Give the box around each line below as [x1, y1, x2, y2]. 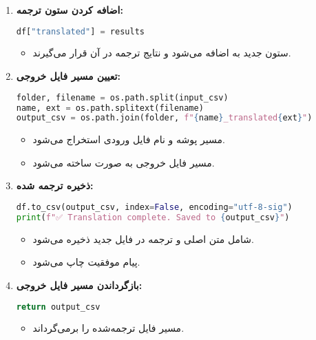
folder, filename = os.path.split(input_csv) [16, 92, 229, 103]
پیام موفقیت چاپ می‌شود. [32, 255, 140, 269]
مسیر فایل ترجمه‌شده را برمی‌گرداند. [32, 321, 185, 335]
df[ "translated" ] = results [16, 26, 145, 36]
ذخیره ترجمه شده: [16, 178, 94, 193]
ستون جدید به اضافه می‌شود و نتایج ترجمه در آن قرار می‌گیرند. [32, 45, 291, 60]
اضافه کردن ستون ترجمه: [16, 3, 123, 17]
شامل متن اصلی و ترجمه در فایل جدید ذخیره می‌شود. [32, 231, 254, 246]
